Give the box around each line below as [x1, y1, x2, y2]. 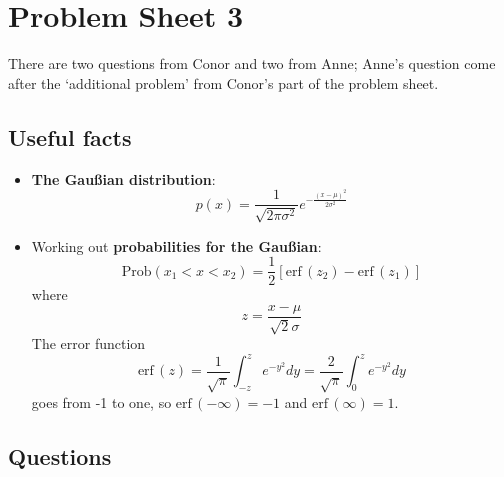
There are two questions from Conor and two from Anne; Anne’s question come [8, 53, 496, 74]
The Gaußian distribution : [31, 168, 216, 189]
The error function [31, 333, 146, 354]
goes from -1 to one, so [31, 391, 172, 412]
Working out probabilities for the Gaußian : [31, 235, 322, 256]
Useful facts [8, 121, 132, 152]
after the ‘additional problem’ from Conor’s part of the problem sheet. [8, 72, 439, 93]
